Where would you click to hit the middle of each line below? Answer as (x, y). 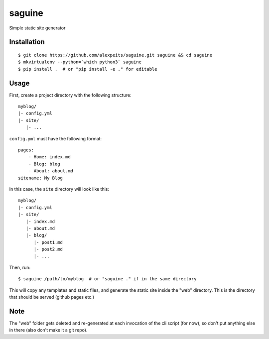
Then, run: (20, 267)
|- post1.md (48, 242)
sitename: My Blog (41, 178)
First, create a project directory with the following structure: (70, 95)
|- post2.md (48, 249)
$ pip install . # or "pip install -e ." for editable (88, 69)
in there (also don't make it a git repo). (48, 330)
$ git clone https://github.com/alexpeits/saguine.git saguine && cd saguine (115, 55)
